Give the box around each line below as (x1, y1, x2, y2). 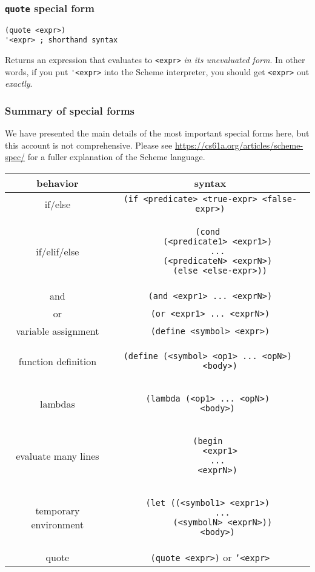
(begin (193, 436, 223, 446)
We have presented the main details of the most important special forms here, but (5, 127, 310, 140)
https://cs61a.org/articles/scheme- (174, 138, 303, 151)
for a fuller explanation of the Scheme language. (27, 150, 205, 163)
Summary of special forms (5, 103, 134, 118)
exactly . (5, 77, 33, 90)
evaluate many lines (16, 448, 99, 463)
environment (31, 517, 84, 531)
